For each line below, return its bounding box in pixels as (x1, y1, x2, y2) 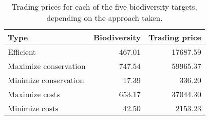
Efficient (8, 46, 36, 57)
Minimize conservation (8, 74, 84, 86)
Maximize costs (8, 88, 60, 100)
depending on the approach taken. (46, 12, 163, 23)
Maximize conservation (8, 60, 86, 71)
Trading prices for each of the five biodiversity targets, (12, 1, 197, 12)
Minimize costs (8, 103, 58, 114)
